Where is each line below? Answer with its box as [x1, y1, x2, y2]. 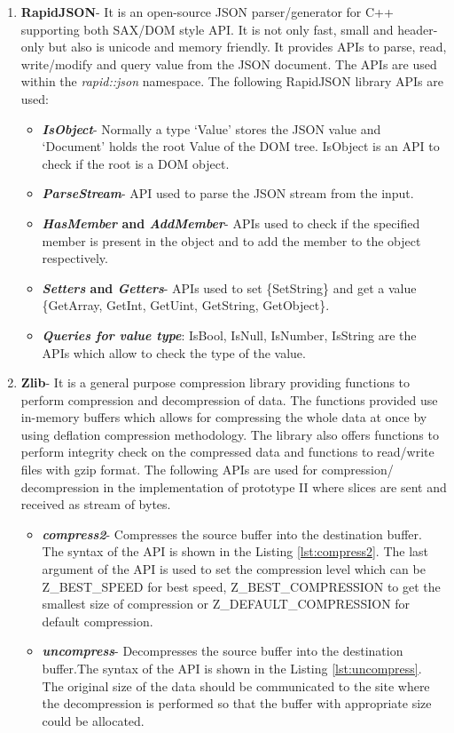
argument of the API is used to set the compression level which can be [42, 560, 426, 578]
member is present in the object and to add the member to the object [42, 231, 421, 250]
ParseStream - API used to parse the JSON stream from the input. [42, 184, 414, 203]
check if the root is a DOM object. [42, 154, 230, 172]
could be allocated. [42, 711, 145, 729]
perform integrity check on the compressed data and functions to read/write [20, 442, 434, 461]
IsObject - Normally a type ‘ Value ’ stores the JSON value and [42, 119, 381, 138]
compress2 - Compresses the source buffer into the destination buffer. [42, 524, 422, 543]
